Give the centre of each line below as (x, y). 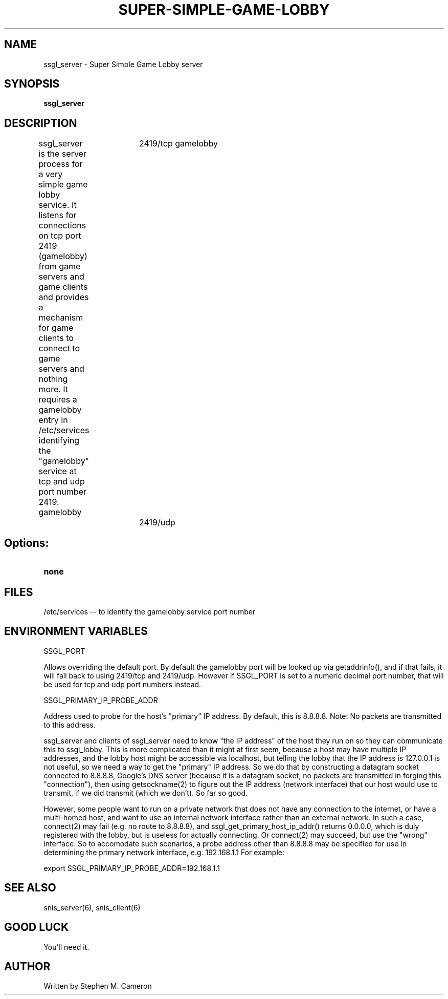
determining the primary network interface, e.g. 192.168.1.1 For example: (164, 852)
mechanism (61, 318)
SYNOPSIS (32, 84)
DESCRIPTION (41, 123)
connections (62, 226)
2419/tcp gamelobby (178, 144)
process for (61, 164)
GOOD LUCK (37, 927)
